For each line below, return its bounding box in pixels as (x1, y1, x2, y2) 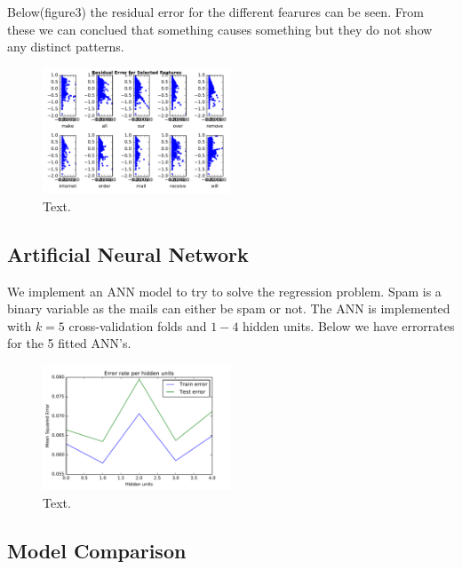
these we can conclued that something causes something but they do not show (7, 20, 433, 38)
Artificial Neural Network (7, 240, 249, 267)
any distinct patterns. (7, 37, 124, 56)
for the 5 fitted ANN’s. (7, 334, 131, 352)
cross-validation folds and (68, 316, 207, 335)
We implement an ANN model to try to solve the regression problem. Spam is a (7, 281, 442, 300)
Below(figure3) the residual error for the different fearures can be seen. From (7, 3, 424, 20)
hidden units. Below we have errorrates (243, 316, 455, 335)
